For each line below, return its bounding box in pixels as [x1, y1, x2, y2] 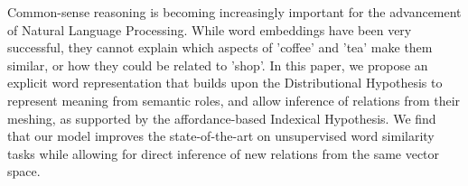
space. [7, 162, 41, 181]
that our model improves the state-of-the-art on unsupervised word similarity [7, 126, 435, 145]
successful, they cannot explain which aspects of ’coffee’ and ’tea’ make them [7, 38, 433, 57]
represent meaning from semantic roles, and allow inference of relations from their [7, 90, 461, 109]
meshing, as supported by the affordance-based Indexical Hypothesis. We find [7, 108, 436, 127]
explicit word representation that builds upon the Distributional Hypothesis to [7, 73, 443, 92]
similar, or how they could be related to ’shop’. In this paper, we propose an [7, 55, 428, 74]
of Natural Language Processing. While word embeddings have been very [7, 20, 412, 39]
